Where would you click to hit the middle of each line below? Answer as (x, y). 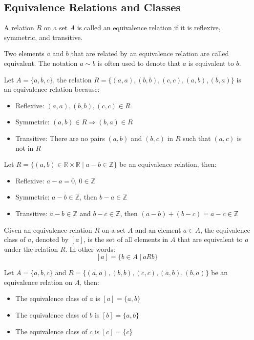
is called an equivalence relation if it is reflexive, (149, 28)
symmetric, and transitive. (43, 37)
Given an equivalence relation (48, 230)
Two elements (24, 53)
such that (197, 138)
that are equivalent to (210, 239)
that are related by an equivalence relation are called (150, 53)
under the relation (31, 249)
